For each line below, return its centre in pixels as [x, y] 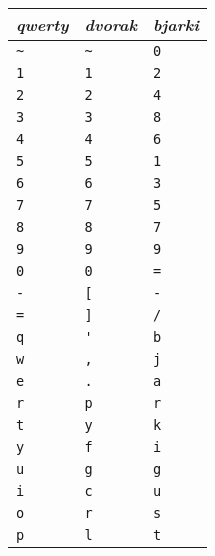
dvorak [110, 24]
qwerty [42, 24]
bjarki [175, 24]
